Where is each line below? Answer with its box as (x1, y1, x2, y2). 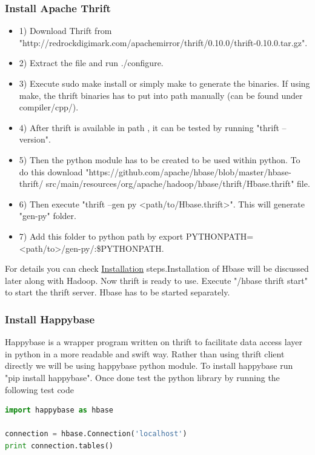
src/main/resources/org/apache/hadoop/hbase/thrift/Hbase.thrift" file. (45, 177, 310, 190)
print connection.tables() (5, 441, 113, 450)
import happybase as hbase (5, 406, 113, 415)
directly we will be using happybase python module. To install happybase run (5, 359, 293, 372)
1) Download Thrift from (19, 24, 112, 37)
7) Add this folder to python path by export (19, 229, 184, 242)
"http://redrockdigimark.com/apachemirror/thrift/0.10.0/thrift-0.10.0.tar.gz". (19, 36, 308, 49)
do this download (19, 165, 83, 178)
